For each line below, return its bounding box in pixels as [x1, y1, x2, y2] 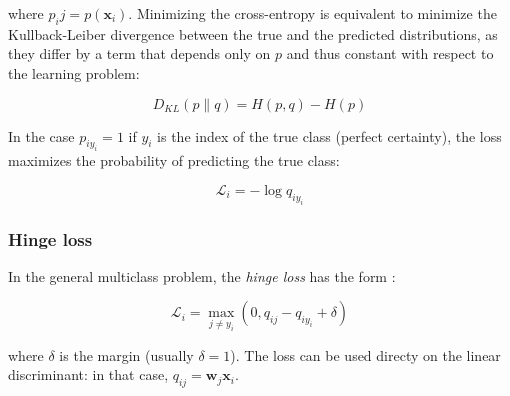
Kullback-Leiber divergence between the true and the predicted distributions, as [8, 23, 498, 44]
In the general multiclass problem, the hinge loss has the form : [8, 265, 396, 286]
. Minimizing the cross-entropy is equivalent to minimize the [128, 3, 497, 23]
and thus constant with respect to [286, 43, 494, 64]
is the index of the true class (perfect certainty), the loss [157, 125, 502, 146]
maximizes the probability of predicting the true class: [8, 150, 340, 171]
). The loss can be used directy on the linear [230, 344, 501, 365]
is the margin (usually [59, 344, 194, 365]
